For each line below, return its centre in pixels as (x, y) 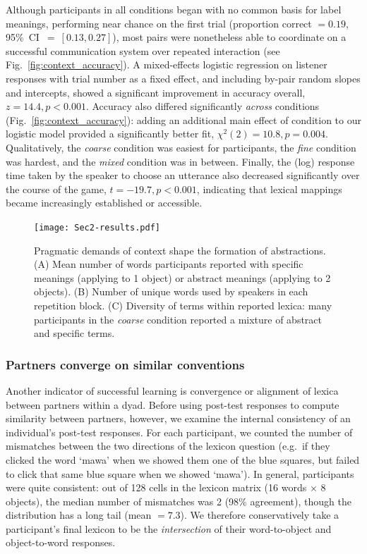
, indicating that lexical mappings (269, 189)
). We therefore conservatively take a (260, 515)
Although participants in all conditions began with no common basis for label (174, 9)
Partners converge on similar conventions (125, 364)
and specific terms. (74, 333)
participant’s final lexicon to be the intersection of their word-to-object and (169, 528)
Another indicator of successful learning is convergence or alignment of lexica (172, 390)
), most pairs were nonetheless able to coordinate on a (229, 37)
